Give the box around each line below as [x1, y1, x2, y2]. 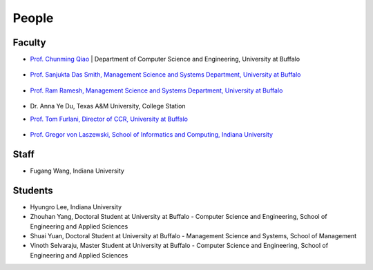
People [12, 10, 54, 26]
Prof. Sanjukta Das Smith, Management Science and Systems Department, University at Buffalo [30, 70, 301, 79]
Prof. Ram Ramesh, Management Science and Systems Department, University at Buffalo [30, 86, 283, 95]
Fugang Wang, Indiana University [30, 166, 124, 175]
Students [12, 184, 53, 196]
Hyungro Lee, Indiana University [30, 202, 122, 211]
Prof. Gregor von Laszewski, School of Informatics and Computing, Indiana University [30, 131, 273, 139]
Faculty [12, 37, 46, 48]
